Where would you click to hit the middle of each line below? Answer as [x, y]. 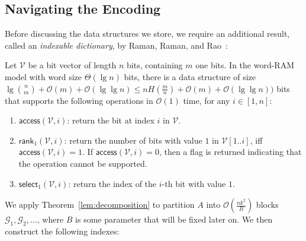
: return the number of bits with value [133, 140]
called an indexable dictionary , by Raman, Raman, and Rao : [116, 45]
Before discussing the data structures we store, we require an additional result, [147, 34]
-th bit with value [194, 183]
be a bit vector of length [72, 65]
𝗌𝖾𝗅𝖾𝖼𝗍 [28, 184]
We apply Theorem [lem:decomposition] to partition [100, 204]
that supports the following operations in [79, 100]
